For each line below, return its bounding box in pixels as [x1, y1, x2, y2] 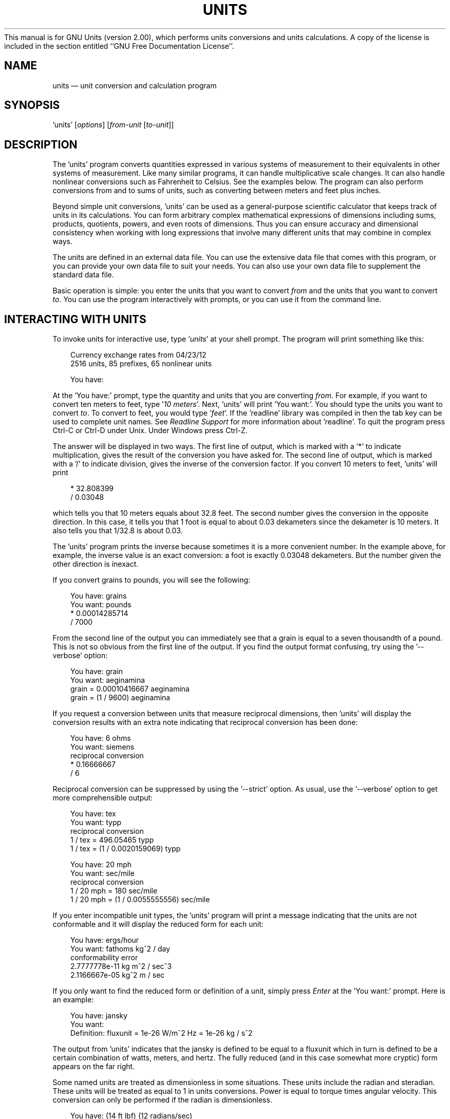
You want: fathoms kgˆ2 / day [70, 944, 171, 954]
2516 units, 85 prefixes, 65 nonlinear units [70, 359, 212, 368]
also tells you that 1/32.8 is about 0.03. [52, 526, 183, 535]
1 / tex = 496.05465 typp [70, 835, 154, 845]
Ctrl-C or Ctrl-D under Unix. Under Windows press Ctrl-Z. [52, 426, 248, 435]
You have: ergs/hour [70, 936, 139, 945]
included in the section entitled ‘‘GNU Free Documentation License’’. [4, 41, 234, 50]
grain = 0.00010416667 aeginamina [70, 684, 190, 694]
